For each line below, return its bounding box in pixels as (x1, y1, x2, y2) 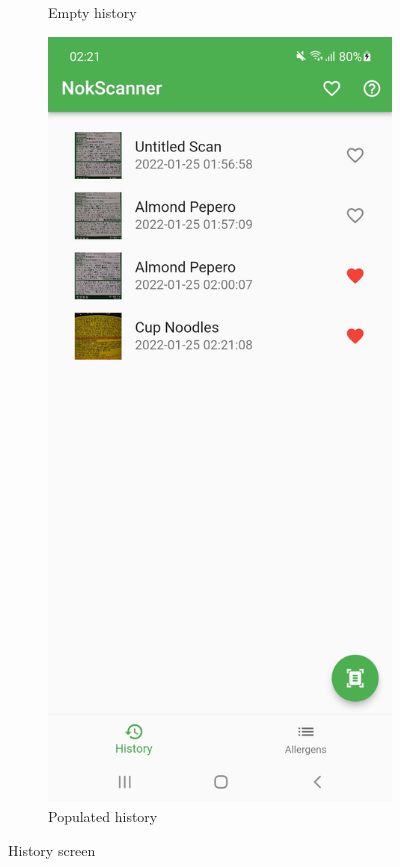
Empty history (48, 2, 137, 22)
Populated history (48, 805, 158, 826)
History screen (8, 839, 96, 860)
